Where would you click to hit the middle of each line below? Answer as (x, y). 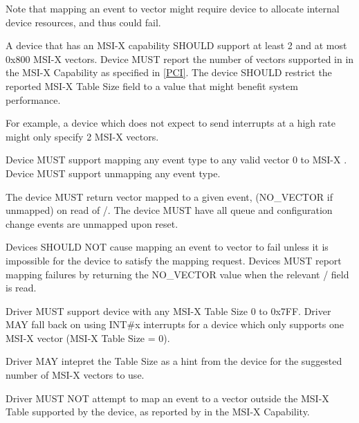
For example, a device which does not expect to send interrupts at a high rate (171, 123)
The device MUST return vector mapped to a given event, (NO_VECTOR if (169, 196)
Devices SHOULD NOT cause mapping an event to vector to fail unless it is (167, 247)
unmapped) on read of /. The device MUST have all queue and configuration (169, 210)
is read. (21, 288)
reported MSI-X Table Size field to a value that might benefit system (152, 85)
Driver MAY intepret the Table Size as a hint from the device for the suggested (174, 361)
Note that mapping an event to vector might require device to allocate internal (173, 8)
